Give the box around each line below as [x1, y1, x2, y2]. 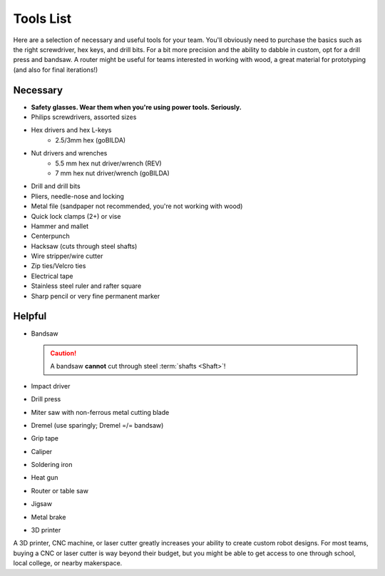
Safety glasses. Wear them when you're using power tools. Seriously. [31, 103, 242, 111]
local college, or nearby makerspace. [13, 559, 123, 567]
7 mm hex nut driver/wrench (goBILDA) [55, 168, 170, 178]
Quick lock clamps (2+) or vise [31, 212, 121, 220]
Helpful [13, 310, 47, 322]
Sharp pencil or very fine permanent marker [31, 292, 160, 300]
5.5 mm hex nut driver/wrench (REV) [55, 159, 162, 168]
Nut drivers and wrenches [31, 149, 108, 158]
